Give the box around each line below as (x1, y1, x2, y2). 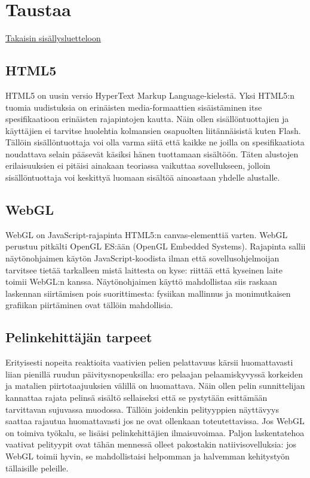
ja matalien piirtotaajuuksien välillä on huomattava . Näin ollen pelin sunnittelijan (5, 379, 305, 392)
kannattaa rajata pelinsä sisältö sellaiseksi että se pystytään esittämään (5, 391, 268, 404)
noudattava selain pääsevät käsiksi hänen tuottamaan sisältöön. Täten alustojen (5, 147, 299, 160)
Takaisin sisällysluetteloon (5, 32, 101, 44)
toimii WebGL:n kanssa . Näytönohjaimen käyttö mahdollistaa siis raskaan (5, 275, 277, 288)
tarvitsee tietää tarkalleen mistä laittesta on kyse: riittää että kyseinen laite (5, 263, 283, 276)
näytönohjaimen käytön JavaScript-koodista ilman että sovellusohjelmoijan (5, 252, 280, 264)
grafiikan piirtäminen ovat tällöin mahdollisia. (5, 299, 173, 311)
